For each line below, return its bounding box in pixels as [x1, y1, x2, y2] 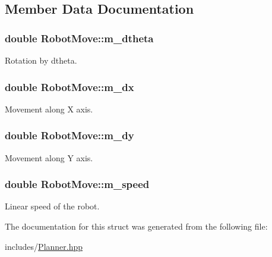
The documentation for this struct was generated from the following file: [5, 220, 268, 233]
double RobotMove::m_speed [5, 177, 150, 192]
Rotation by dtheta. [5, 54, 77, 66]
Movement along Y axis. [5, 151, 93, 164]
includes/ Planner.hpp [5, 240, 83, 252]
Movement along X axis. [5, 102, 93, 115]
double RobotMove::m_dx [5, 79, 134, 94]
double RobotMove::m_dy [5, 128, 134, 143]
